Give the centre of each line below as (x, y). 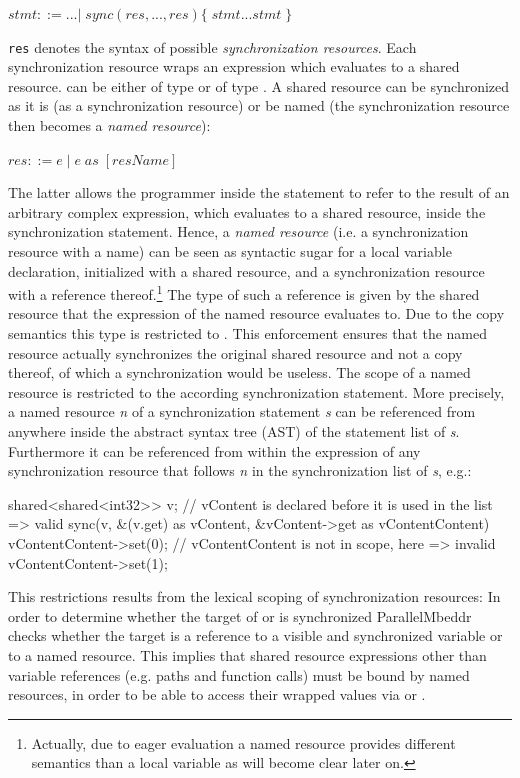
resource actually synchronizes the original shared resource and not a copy (235, 352)
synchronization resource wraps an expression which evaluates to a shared (234, 66)
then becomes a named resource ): (109, 125)
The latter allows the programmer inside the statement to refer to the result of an (259, 192)
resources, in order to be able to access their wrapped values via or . (217, 694)
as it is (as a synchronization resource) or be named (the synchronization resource (259, 105)
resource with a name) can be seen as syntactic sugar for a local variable (230, 251)
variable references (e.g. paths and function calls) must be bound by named (239, 674)
